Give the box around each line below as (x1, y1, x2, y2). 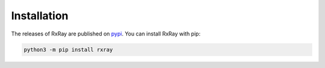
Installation (11, 9, 69, 22)
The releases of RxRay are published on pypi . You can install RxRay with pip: (11, 30, 201, 37)
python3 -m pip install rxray (23, 46, 113, 53)
